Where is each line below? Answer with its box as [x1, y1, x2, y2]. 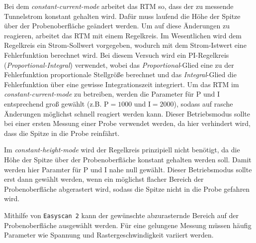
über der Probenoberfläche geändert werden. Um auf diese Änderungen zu [4, 20, 230, 31]
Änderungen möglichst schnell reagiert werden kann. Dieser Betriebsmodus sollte [4, 108, 250, 119]
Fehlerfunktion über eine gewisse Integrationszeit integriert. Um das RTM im [4, 79, 239, 89]
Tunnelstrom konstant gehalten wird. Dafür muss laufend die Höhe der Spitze [4, 10, 241, 21]
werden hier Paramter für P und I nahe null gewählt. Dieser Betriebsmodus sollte [4, 164, 252, 174]
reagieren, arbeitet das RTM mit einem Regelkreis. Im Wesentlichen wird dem [4, 30, 242, 40]
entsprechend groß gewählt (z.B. [4, 98, 102, 109]
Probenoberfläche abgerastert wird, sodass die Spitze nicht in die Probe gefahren [4, 183, 250, 194]
